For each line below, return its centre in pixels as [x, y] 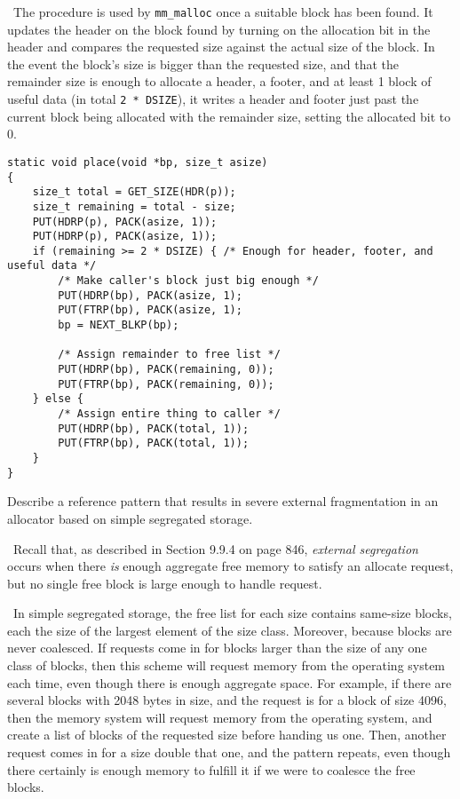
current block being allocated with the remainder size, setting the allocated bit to [229, 116]
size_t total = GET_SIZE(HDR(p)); [134, 192]
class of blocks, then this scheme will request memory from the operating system [226, 665]
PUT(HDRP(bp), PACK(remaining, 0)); [166, 370]
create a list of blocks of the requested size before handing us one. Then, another [227, 735]
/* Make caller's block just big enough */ [188, 281]
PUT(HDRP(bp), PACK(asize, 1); [150, 295]
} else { [58, 399]
